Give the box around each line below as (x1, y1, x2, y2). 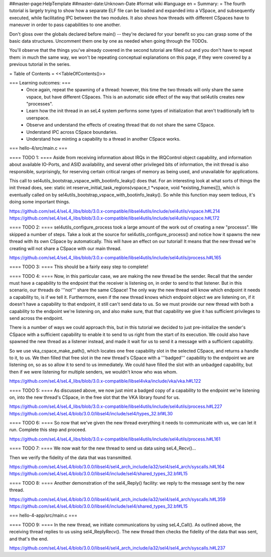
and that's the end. (9, 535, 49, 542)
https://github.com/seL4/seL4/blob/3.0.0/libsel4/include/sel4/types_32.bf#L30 (9, 410, 173, 416)
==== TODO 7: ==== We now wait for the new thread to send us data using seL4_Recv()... (9, 445, 196, 452)
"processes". (26, 101, 53, 107)
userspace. (26, 115, 50, 121)
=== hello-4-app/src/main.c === (9, 512, 78, 518)
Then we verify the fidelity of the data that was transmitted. (9, 455, 132, 461)
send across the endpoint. (9, 315, 64, 321)
